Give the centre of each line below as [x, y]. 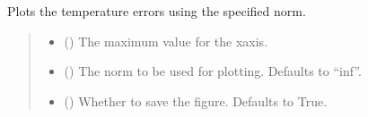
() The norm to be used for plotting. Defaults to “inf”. [213, 71]
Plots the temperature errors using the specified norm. [157, 11]
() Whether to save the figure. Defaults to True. [196, 100]
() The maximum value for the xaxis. [166, 41]
